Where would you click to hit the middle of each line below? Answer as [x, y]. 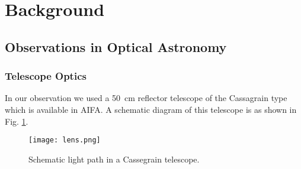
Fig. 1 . [17, 121]
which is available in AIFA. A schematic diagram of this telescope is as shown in [151, 109]
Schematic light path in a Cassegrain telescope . [114, 159]
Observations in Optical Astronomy [116, 46]
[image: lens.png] [65, 140]
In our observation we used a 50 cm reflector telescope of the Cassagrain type [146, 98]
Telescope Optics [46, 76]
